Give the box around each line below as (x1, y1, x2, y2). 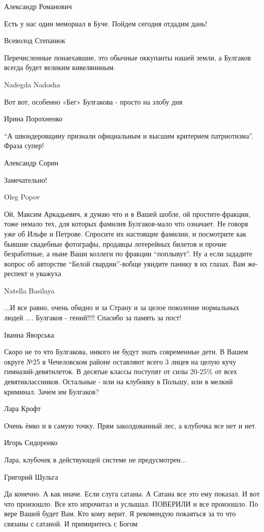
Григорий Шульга (4, 471, 58, 482)
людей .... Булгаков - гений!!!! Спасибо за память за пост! (4, 312, 182, 323)
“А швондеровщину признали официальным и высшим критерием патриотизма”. (4, 130, 254, 141)
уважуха (36, 268, 61, 279)
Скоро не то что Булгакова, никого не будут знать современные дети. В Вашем (4, 346, 248, 357)
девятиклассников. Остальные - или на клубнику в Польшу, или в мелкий (4, 376, 233, 387)
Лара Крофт (4, 403, 41, 414)
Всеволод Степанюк (4, 35, 65, 46)
